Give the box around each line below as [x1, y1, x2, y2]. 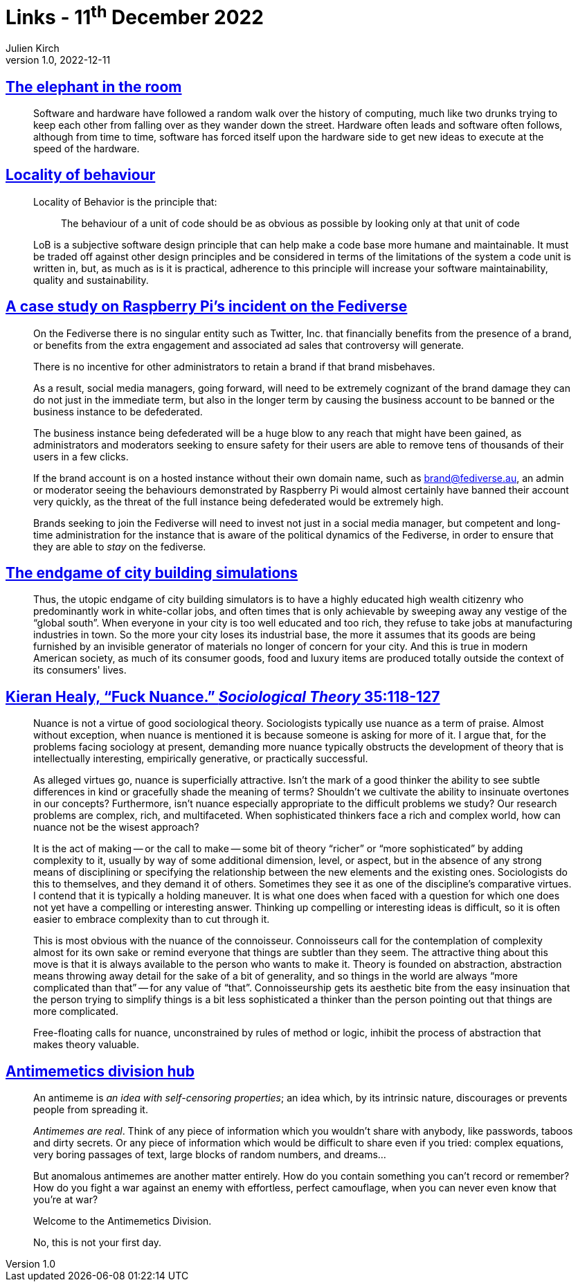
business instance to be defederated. [33, 405, 203, 417]
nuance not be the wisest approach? [33, 821, 199, 834]
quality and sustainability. [33, 273, 149, 286]
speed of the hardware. [33, 142, 140, 154]
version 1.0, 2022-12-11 [6, 54, 111, 66]
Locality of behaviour [6, 166, 156, 184]
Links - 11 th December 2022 [6, 1, 264, 30]
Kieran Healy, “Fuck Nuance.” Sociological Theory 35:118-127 [6, 687, 440, 705]
